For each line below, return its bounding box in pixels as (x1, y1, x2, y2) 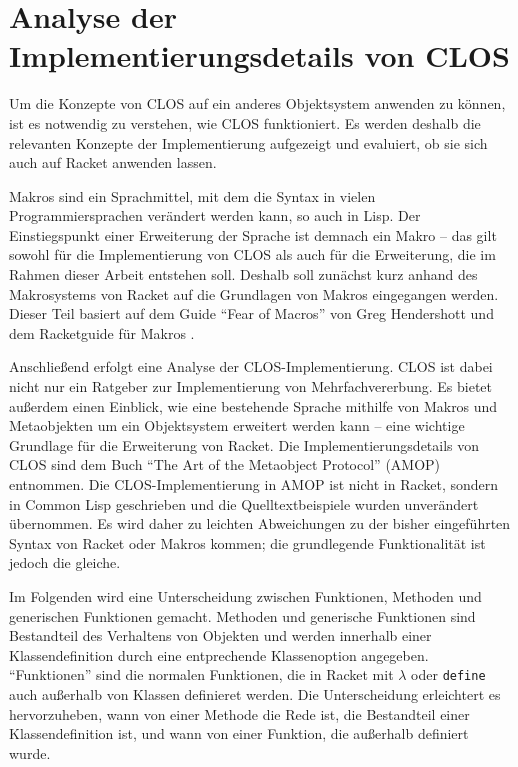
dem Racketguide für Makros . (9, 322, 195, 343)
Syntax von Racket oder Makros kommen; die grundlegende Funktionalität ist (9, 532, 486, 553)
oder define (411, 664, 486, 685)
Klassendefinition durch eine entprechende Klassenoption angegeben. (9, 644, 429, 665)
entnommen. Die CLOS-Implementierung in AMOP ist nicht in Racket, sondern (9, 474, 499, 494)
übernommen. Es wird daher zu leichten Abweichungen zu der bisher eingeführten (9, 513, 511, 534)
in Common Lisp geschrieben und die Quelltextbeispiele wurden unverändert (9, 493, 479, 514)
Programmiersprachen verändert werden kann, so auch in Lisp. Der (9, 205, 421, 226)
